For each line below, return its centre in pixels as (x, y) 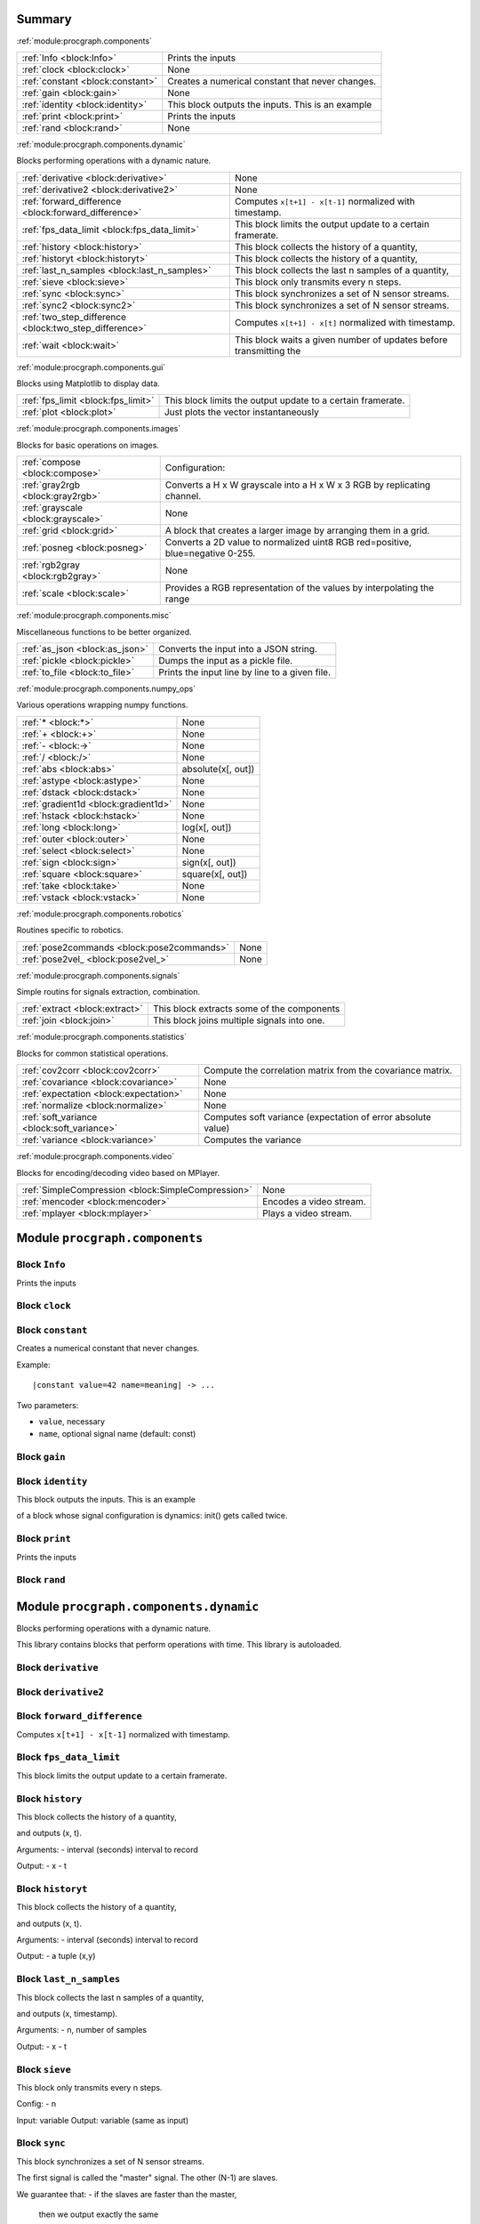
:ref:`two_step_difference (74, 317)
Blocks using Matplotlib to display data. (88, 383)
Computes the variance (252, 1140)
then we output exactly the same (99, 2214)
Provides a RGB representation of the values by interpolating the (300, 588)
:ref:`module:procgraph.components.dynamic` (101, 144)
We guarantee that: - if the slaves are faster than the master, (127, 2194)
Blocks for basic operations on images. (88, 445)
